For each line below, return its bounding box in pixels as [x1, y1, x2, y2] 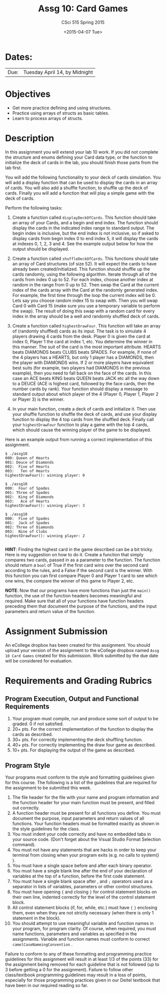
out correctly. [12, 805, 40, 811]
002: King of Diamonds [5, 495, 54, 499]
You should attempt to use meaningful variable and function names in [12, 920, 154, 926]
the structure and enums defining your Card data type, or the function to [5, 154, 153, 160]
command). [12, 842, 36, 848]
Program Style [5, 761, 50, 770]
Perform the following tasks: [5, 205, 63, 210]
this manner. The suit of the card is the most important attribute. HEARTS [12, 344, 161, 350]
